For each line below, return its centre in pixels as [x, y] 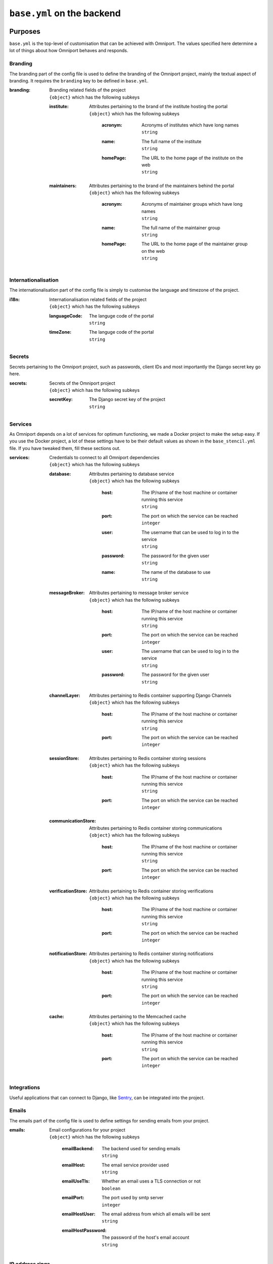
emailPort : [73, 1198]
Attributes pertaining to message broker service [139, 593]
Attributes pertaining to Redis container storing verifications [151, 891]
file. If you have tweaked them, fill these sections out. [65, 448]
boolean [111, 1188]
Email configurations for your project [87, 1130]
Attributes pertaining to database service [132, 474]
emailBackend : [78, 1148]
